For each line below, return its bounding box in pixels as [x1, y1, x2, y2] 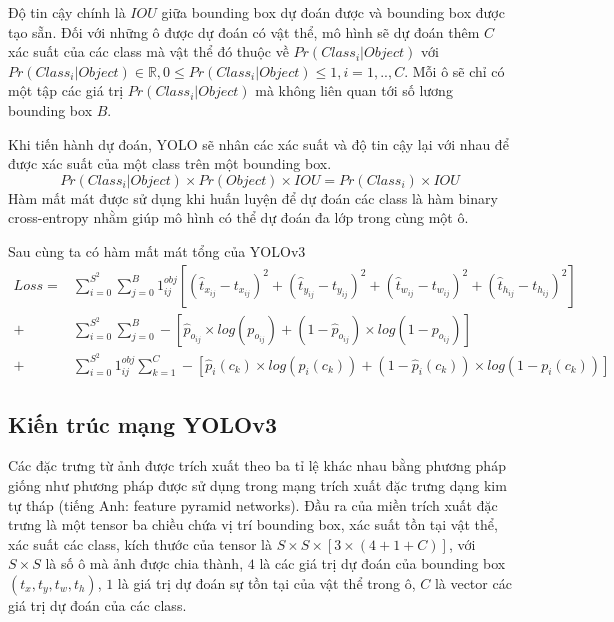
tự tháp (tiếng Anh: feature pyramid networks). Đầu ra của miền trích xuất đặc [8, 494, 498, 515]
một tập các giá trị [8, 80, 124, 101]
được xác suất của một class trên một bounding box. [8, 153, 332, 174]
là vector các [434, 572, 512, 593]
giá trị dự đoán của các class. [8, 594, 187, 615]
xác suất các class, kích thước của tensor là [8, 533, 272, 554]
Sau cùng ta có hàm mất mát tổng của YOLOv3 [8, 240, 306, 261]
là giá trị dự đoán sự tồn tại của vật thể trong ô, [117, 572, 416, 593]
